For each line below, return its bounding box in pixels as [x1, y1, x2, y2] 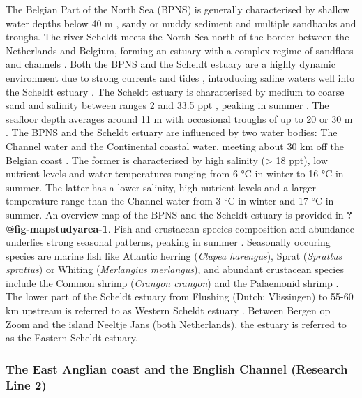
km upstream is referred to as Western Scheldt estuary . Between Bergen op [6, 303, 331, 318]
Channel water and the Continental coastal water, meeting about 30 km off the [6, 138, 345, 153]
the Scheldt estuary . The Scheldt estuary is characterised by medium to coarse [6, 84, 345, 98]
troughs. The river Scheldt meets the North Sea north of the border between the [6, 29, 349, 44]
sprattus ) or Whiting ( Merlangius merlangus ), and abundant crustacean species [6, 262, 344, 277]
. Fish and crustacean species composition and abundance [107, 221, 355, 235]
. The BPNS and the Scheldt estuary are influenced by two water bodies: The [6, 125, 338, 140]
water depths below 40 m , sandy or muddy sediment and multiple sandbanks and [6, 15, 356, 30]
